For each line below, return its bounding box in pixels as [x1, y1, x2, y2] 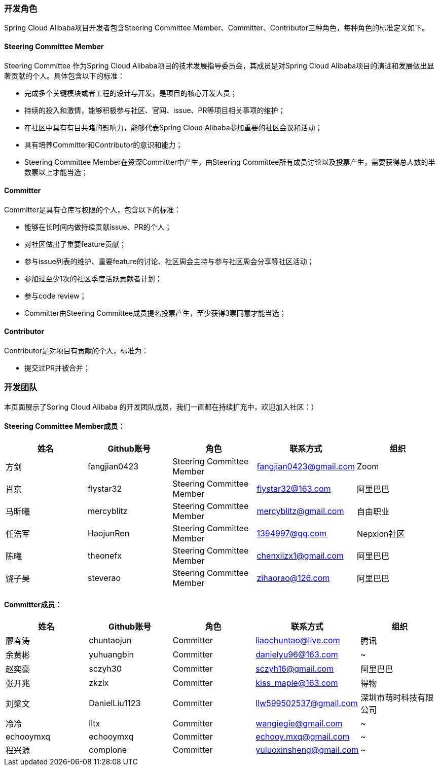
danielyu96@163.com [255, 649, 338, 660]
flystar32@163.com [257, 484, 331, 494]
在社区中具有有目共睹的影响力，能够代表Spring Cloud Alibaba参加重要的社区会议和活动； [24, 123, 322, 132]
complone [89, 745, 127, 755]
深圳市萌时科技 [360, 692, 418, 703]
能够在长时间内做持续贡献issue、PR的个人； [24, 222, 172, 231]
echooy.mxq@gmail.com [255, 731, 350, 742]
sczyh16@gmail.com [255, 664, 334, 674]
